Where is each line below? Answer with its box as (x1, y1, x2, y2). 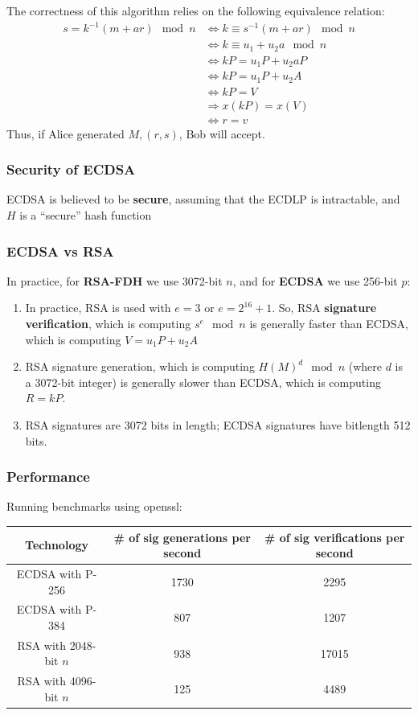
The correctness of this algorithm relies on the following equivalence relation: (6, 2, 385, 18)
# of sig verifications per (264, 528, 405, 545)
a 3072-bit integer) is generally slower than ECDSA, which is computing (25, 373, 381, 390)
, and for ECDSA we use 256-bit (232, 272, 398, 289)
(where (348, 358, 382, 375)
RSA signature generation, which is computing (25, 358, 255, 375)
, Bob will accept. (178, 125, 265, 142)
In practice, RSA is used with (25, 299, 171, 316)
